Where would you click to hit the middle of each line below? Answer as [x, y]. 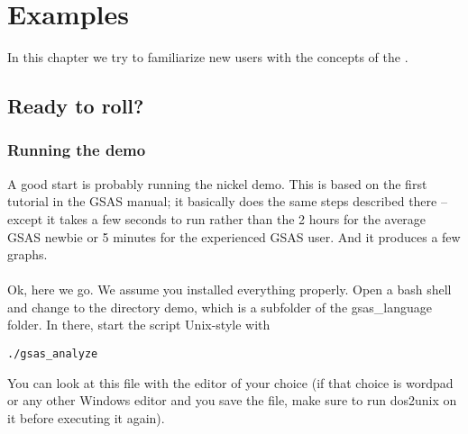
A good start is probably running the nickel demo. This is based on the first [217, 183]
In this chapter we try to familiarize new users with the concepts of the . [208, 57]
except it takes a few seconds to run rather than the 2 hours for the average [217, 218]
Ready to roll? [76, 106]
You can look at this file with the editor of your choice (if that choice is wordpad [230, 382]
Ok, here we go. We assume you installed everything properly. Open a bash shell [229, 289]
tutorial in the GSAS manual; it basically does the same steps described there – [227, 201]
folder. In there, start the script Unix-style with [139, 325]
